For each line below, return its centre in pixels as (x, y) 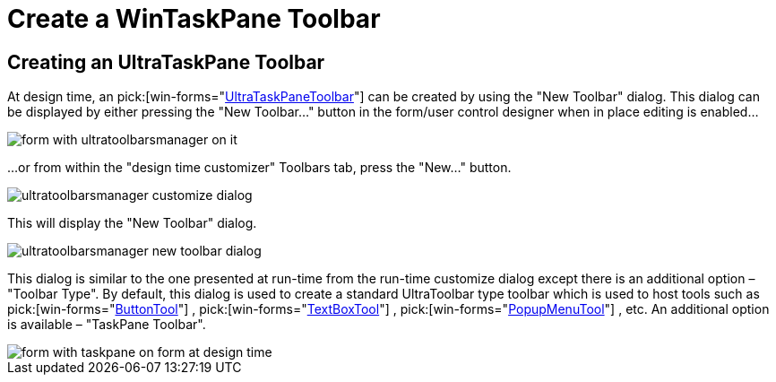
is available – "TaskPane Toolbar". (107, 325)
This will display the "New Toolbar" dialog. (132, 223)
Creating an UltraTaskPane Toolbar (166, 62)
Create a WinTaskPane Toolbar (194, 19)
